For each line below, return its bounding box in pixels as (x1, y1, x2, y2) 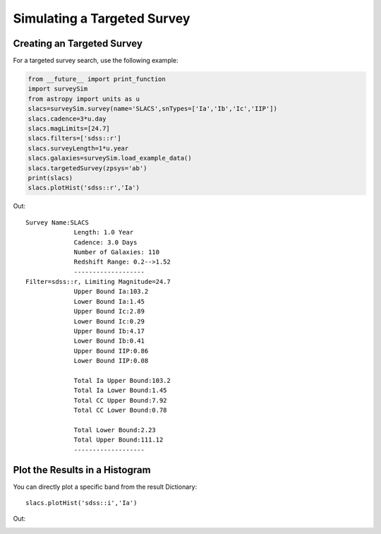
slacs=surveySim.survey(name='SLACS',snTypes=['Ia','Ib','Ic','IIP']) (28, 105, 278, 113)
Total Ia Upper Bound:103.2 (73, 376, 171, 384)
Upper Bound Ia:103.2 (73, 287, 149, 296)
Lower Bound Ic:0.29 (73, 317, 145, 325)
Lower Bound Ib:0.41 (73, 337, 145, 345)
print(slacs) (28, 174, 73, 182)
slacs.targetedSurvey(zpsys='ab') (28, 164, 147, 172)
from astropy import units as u (28, 95, 140, 102)
